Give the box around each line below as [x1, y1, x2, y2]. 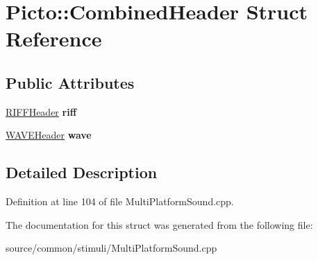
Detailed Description [6, 162, 158, 183]
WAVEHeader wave [6, 128, 92, 142]
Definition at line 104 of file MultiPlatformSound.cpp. [6, 194, 234, 209]
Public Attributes [6, 71, 135, 93]
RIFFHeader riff [6, 104, 77, 119]
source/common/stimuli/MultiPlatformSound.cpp [6, 241, 217, 255]
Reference [6, 24, 102, 53]
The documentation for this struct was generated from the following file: [6, 217, 313, 232]
